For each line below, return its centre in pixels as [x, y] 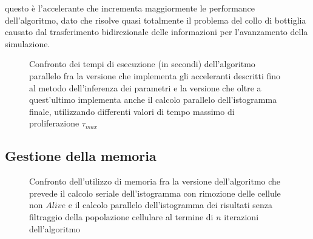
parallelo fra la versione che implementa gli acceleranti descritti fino [155, 75]
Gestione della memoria [81, 156]
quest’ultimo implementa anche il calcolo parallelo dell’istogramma [153, 100]
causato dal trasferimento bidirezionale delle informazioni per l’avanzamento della [156, 32]
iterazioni [241, 216]
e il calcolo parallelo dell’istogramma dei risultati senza [170, 205]
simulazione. [28, 43]
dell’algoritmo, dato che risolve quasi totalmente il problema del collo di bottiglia [156, 20]
